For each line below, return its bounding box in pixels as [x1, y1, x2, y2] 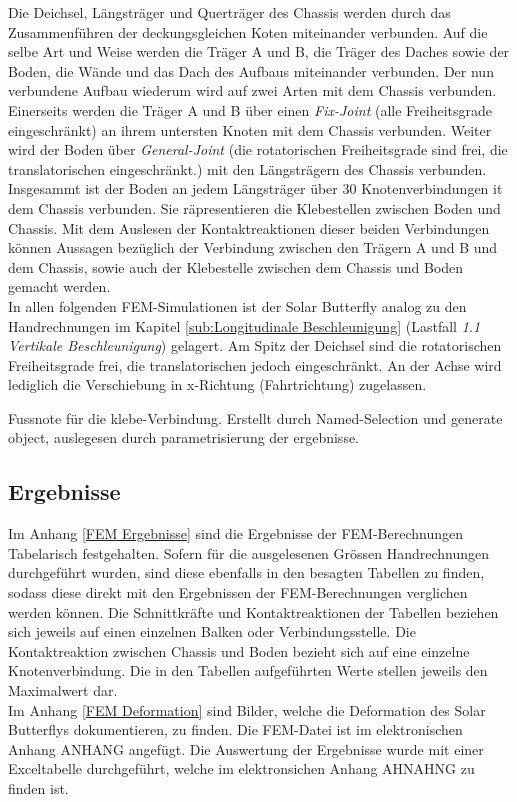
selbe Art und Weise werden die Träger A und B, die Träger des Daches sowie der [8, 41, 510, 62]
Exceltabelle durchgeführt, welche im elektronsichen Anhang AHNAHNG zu [8, 758, 475, 779]
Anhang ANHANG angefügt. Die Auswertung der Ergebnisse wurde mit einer [8, 738, 484, 759]
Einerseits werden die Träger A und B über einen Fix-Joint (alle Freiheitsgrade [8, 99, 492, 120]
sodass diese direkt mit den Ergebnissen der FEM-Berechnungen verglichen [8, 582, 468, 603]
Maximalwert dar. [8, 680, 118, 701]
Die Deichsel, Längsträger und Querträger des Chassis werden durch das [8, 2, 451, 22]
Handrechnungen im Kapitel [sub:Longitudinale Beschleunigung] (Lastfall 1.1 [8, 315, 481, 336]
